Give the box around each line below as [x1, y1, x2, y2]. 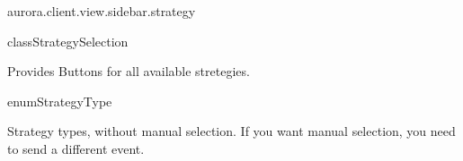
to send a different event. [7, 139, 145, 157]
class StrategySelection [7, 31, 129, 50]
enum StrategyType [7, 91, 112, 110]
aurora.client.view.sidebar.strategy [7, 2, 196, 20]
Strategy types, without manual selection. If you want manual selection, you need [7, 122, 456, 140]
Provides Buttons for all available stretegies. [7, 62, 250, 80]
